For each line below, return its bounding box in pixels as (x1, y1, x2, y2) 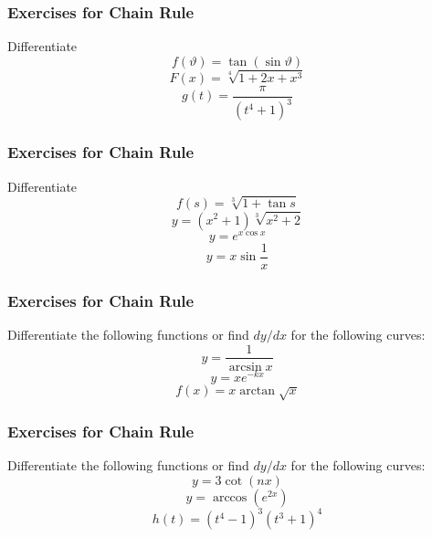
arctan (239, 384, 276, 397)
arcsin (228, 360, 262, 374)
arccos (212, 490, 248, 504)
